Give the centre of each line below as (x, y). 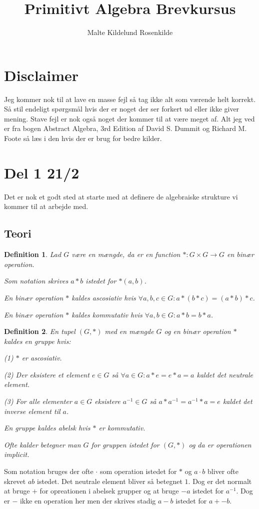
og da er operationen (220, 444)
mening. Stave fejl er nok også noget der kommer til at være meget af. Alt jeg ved (129, 118)
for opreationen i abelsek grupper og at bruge (109, 491)
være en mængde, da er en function (126, 254)
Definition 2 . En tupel (40, 331)
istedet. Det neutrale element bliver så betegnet (110, 481)
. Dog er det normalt (220, 481)
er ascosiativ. (42, 358)
